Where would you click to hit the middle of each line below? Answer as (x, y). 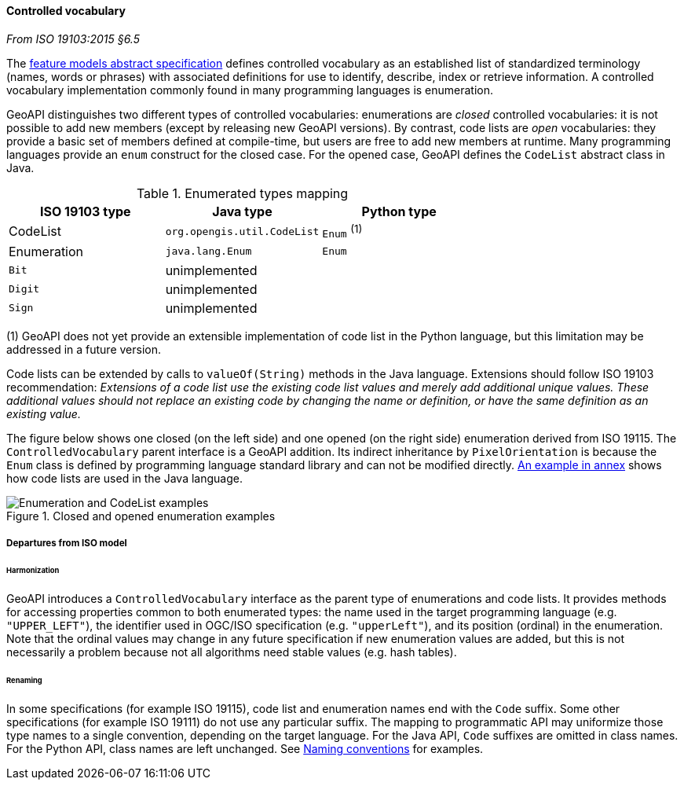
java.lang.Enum (208, 252)
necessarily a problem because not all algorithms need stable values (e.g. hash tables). (232, 652)
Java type (242, 211)
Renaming (24, 680)
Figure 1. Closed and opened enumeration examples (141, 516)
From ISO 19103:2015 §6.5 (73, 39)
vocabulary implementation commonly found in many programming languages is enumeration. (250, 90)
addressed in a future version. (84, 349)
